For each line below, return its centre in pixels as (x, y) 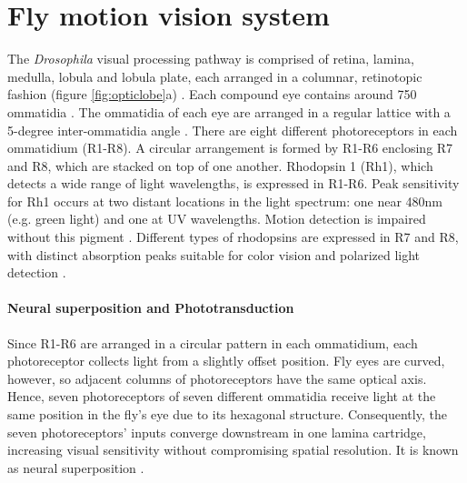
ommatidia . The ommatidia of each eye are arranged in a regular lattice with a (229, 111)
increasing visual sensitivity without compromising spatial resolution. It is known (233, 450)
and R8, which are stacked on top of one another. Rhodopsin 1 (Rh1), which (220, 165)
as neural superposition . (76, 467)
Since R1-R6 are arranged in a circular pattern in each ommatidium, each (213, 342)
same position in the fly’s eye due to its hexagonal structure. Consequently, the (227, 414)
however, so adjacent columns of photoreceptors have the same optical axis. (217, 378)
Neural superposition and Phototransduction (151, 308)
